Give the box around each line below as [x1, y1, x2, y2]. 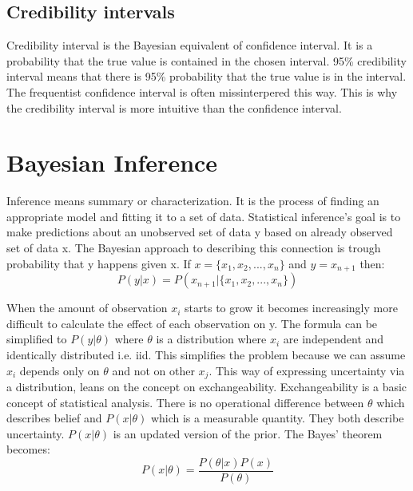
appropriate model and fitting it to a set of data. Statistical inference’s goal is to [6, 208, 401, 224]
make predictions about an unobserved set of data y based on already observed [6, 224, 393, 240]
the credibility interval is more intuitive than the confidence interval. [6, 99, 342, 116]
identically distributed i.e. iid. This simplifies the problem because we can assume [6, 346, 406, 362]
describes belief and [6, 410, 102, 426]
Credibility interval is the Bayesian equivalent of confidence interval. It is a [6, 37, 373, 53]
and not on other [112, 362, 195, 378]
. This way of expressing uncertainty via [208, 362, 405, 378]
